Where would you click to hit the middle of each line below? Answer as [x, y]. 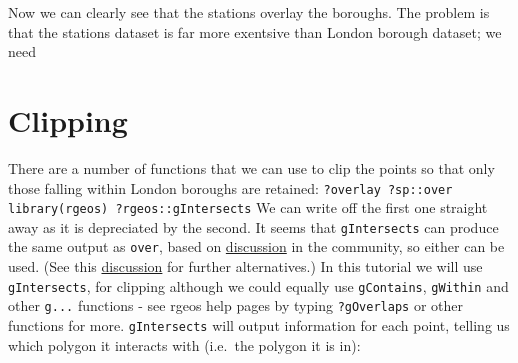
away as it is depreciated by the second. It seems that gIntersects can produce [253, 226]
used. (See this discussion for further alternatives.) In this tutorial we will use [245, 266]
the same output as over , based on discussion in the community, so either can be [256, 246]
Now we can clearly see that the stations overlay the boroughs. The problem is [249, 12]
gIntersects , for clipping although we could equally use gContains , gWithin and [258, 285]
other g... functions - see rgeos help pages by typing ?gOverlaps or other [235, 305]
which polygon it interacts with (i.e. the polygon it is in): [184, 344]
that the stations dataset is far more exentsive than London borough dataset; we [255, 31]
